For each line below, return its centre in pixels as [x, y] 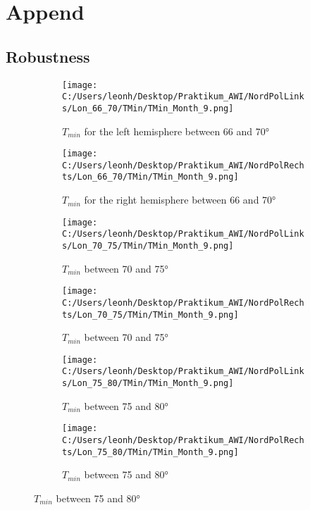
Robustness [48, 56]
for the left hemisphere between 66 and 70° [176, 131]
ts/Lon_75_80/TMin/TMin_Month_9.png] [150, 452]
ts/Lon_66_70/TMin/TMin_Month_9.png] [150, 177]
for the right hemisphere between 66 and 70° [180, 200]
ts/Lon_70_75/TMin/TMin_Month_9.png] [150, 315]
